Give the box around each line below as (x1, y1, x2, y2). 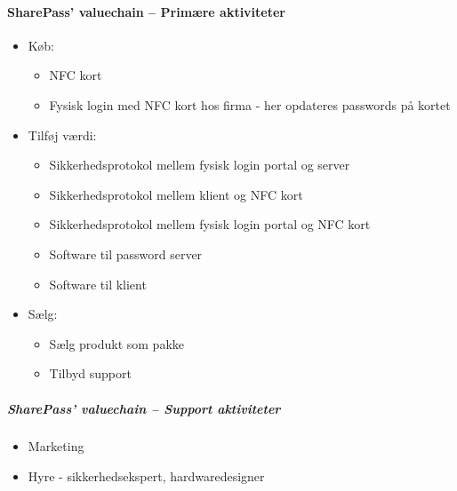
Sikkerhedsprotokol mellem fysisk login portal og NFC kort (49, 215, 371, 234)
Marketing (28, 437, 84, 455)
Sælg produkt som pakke (49, 334, 185, 352)
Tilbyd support (49, 364, 132, 383)
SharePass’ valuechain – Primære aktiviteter (7, 2, 285, 20)
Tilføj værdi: (28, 125, 97, 144)
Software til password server (49, 244, 203, 263)
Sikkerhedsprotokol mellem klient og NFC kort (49, 185, 303, 203)
